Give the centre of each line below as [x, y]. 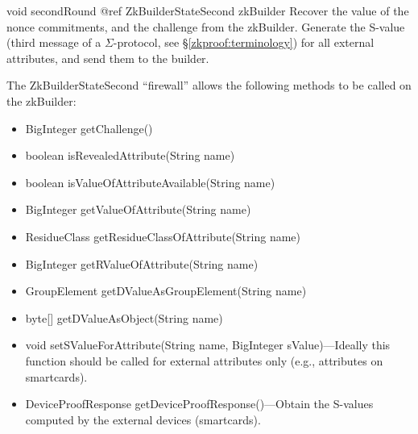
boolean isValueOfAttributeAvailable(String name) [150, 182]
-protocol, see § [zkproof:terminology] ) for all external [244, 42]
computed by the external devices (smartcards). [143, 419]
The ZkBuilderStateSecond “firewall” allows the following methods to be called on [209, 85]
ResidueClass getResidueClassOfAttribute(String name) [163, 236]
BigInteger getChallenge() [89, 128]
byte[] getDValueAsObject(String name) [124, 317]
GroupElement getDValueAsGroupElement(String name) [166, 291]
